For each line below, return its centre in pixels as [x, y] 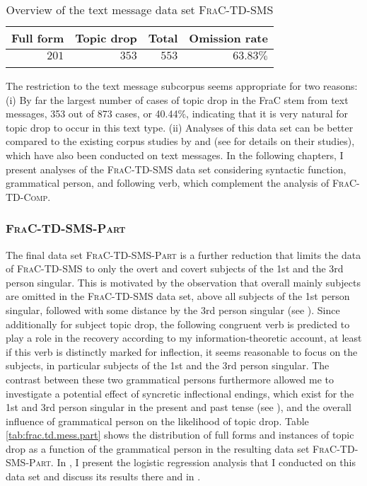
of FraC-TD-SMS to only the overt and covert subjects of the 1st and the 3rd [175, 268]
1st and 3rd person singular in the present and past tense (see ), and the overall [179, 407]
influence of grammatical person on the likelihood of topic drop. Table [157, 421]
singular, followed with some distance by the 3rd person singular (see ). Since [173, 309]
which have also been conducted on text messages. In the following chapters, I [175, 155]
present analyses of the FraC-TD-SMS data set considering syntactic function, [176, 169]
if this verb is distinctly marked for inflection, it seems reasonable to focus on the [182, 351]
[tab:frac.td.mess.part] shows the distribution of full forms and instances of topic [180, 435]
